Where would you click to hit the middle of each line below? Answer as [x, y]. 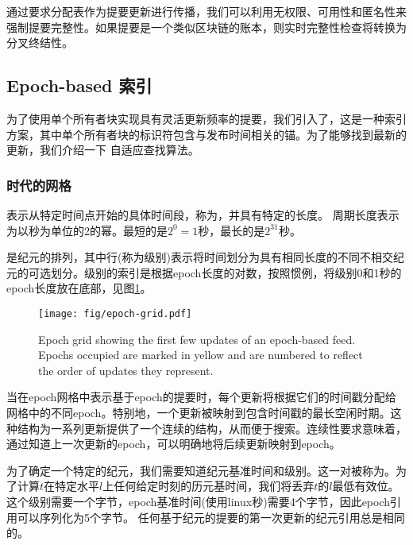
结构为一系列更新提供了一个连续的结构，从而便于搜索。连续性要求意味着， [212, 428]
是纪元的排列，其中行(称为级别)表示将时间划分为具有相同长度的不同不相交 [200, 257]
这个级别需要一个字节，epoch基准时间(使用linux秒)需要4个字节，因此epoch [199, 501]
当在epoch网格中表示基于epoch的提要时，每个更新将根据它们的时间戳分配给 [201, 397]
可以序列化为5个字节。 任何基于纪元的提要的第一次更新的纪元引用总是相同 [211, 517]
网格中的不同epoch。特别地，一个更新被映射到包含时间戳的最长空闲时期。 [199, 412]
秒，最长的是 [232, 230]
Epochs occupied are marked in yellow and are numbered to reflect [201, 355]
